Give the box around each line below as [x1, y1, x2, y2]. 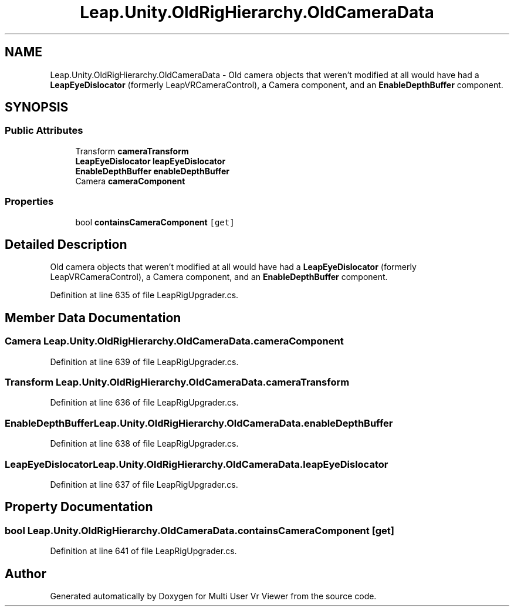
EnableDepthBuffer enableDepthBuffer [75, 166, 230, 176]
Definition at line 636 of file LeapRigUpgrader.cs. [50, 397, 239, 408]
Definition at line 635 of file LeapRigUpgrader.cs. [50, 290, 239, 301]
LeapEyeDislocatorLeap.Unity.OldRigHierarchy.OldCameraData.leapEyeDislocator [5, 458, 388, 470]
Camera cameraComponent [75, 175, 185, 186]
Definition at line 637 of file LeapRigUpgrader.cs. [50, 479, 238, 490]
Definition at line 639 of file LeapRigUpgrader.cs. [50, 356, 239, 367]
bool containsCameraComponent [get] [75, 217, 235, 227]
